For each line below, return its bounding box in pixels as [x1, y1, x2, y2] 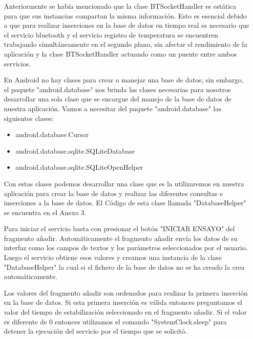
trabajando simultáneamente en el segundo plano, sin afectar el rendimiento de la [4, 39, 248, 49]
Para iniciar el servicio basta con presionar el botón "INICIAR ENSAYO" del [4, 223, 235, 234]
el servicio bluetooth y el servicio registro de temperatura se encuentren [4, 29, 218, 40]
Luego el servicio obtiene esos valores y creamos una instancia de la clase [4, 252, 222, 262]
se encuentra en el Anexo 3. [4, 207, 86, 217]
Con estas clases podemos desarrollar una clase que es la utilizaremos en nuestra [4, 178, 244, 188]
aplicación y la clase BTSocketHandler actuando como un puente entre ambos [4, 48, 237, 59]
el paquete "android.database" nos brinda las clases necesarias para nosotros [4, 84, 231, 94]
